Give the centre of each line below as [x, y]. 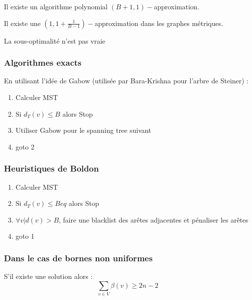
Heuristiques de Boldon [52, 168]
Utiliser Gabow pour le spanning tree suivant [83, 130]
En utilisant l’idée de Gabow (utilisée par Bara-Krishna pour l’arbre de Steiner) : [126, 81]
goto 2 [25, 146]
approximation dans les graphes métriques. [159, 23]
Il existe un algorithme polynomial [56, 6]
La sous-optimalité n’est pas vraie [55, 40]
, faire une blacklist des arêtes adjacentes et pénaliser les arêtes [154, 219]
